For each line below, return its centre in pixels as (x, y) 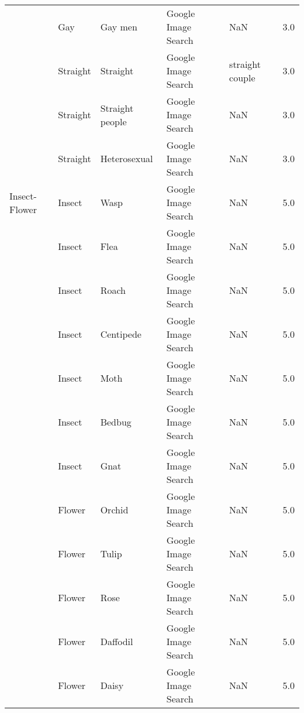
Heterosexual (127, 158)
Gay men (119, 27)
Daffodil (117, 641)
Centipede (121, 334)
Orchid (114, 510)
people (113, 121)
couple (242, 77)
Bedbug (116, 422)
